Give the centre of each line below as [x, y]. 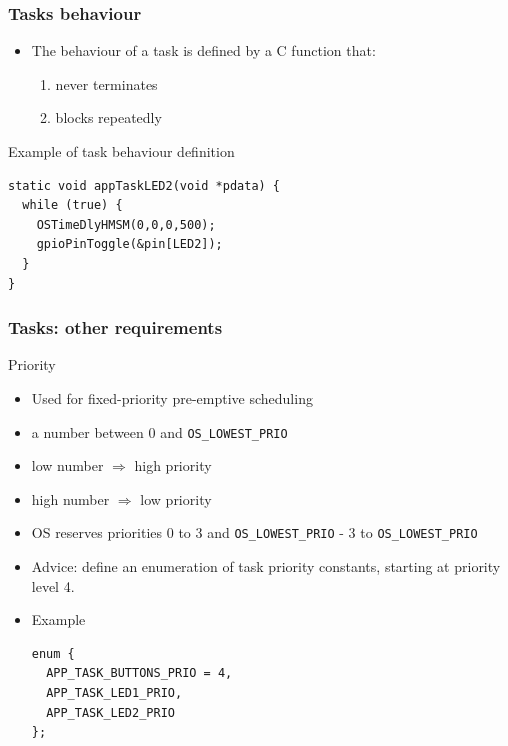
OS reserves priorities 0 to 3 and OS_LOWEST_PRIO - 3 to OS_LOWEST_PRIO [254, 532]
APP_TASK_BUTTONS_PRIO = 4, [139, 673]
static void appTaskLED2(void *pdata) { [144, 185]
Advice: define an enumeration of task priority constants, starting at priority [266, 566]
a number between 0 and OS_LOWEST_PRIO [159, 431]
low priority [176, 498]
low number [67, 465]
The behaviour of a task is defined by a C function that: [203, 50]
